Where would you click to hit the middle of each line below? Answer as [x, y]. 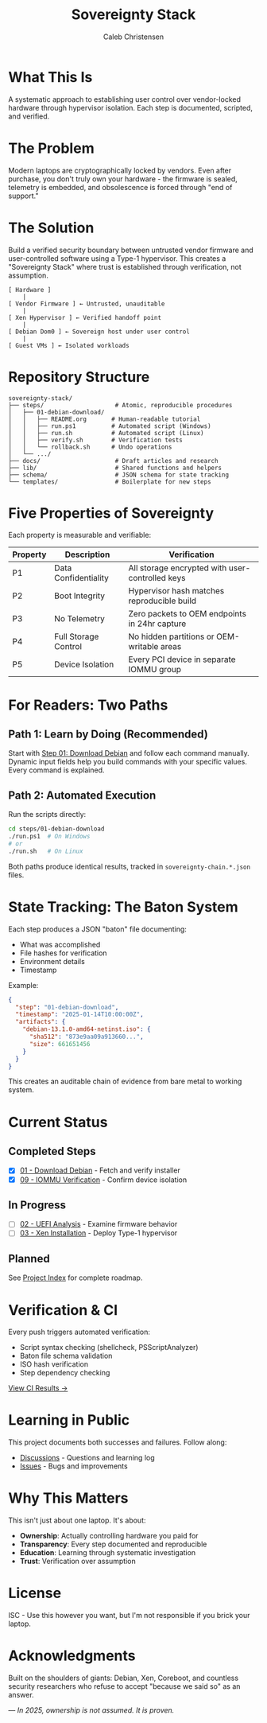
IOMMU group [155, 670]
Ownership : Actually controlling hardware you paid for [109, 1536]
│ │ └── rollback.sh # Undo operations [90, 447]
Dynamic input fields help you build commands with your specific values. [128, 762]
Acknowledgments [72, 1656]
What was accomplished [60, 944]
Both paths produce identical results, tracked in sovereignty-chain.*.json [130, 866]
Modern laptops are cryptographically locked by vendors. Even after [120, 170]
